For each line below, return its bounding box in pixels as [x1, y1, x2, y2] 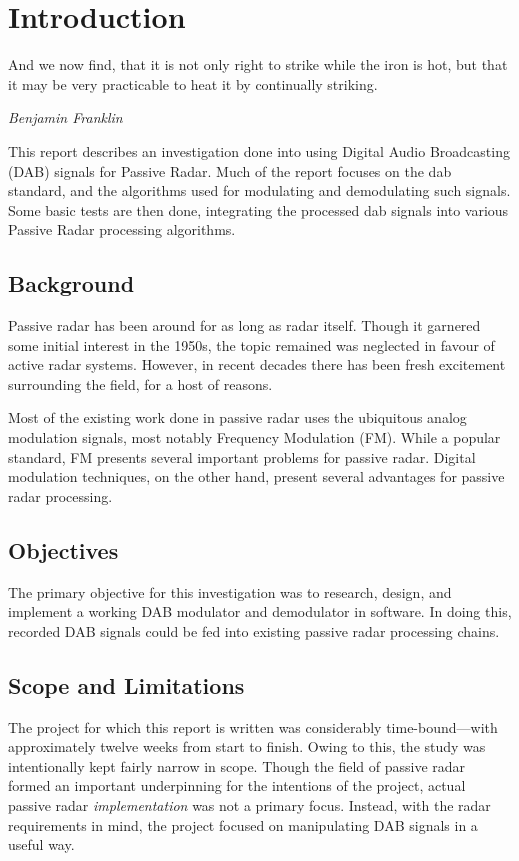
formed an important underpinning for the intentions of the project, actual [8, 775, 466, 796]
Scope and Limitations [8, 669, 245, 700]
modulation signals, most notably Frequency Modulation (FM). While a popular [8, 427, 501, 448]
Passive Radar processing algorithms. [8, 219, 236, 240]
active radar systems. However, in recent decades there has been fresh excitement [8, 354, 506, 375]
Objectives [8, 534, 119, 565]
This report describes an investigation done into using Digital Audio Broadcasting [8, 140, 510, 161]
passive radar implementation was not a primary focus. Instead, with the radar [8, 794, 491, 815]
